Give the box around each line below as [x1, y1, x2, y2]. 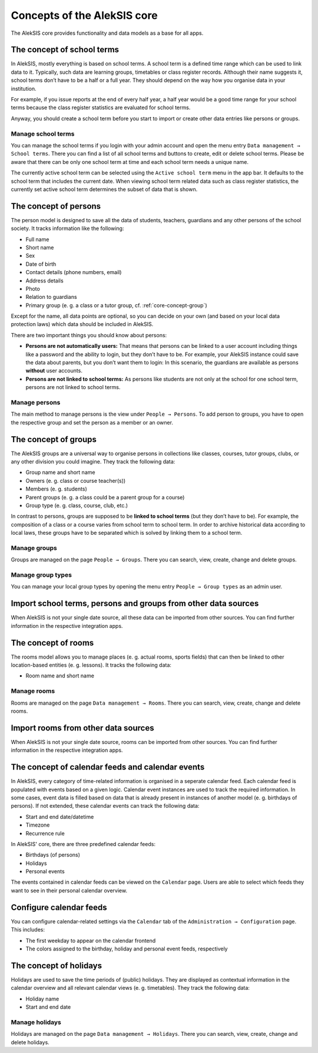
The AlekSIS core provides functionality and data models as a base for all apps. [11, 29, 204, 37]
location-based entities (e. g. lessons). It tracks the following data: [11, 662, 172, 669]
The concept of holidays [11, 960, 102, 970]
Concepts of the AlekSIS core [11, 9, 158, 22]
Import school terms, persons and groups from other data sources [11, 598, 259, 608]
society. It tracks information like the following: [11, 225, 124, 232]
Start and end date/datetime [25, 813, 94, 820]
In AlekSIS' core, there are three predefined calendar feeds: [11, 840, 156, 847]
